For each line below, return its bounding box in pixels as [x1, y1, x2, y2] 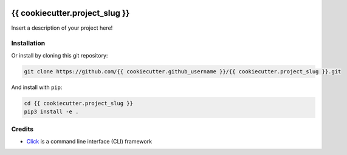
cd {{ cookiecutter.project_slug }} [24, 100, 134, 107]
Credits [11, 125, 33, 133]
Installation [11, 39, 46, 48]
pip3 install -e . [24, 108, 79, 115]
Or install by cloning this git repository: [11, 51, 108, 59]
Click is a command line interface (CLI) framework [26, 137, 152, 145]
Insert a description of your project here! [11, 24, 113, 31]
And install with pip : [11, 84, 63, 91]
